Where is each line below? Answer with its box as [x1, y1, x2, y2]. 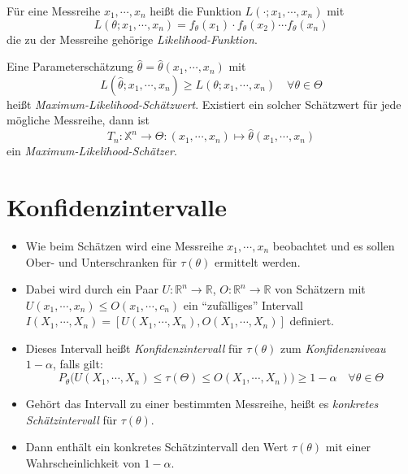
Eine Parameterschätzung [7, 58, 134, 75]
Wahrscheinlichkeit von [25, 454, 141, 471]
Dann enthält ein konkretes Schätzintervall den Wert [25, 438, 289, 455]
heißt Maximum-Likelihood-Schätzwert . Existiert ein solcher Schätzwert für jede [7, 95, 401, 112]
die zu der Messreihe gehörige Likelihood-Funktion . [7, 30, 258, 47]
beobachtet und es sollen [272, 237, 395, 254]
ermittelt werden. [215, 253, 301, 270]
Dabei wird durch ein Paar [25, 280, 158, 298]
